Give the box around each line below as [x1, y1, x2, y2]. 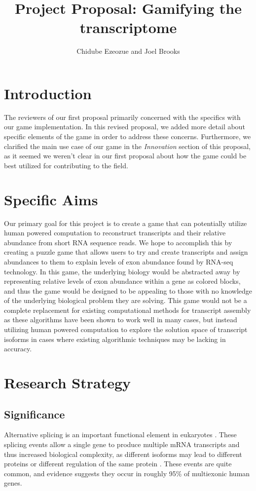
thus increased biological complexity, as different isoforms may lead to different [4, 449, 242, 459]
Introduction [4, 83, 92, 103]
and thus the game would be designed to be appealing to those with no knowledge [4, 285, 253, 296]
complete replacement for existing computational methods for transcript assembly [4, 304, 251, 315]
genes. [4, 478, 22, 488]
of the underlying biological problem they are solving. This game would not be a [4, 295, 247, 305]
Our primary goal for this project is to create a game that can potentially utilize [4, 218, 247, 228]
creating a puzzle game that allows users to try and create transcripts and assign [4, 247, 248, 257]
